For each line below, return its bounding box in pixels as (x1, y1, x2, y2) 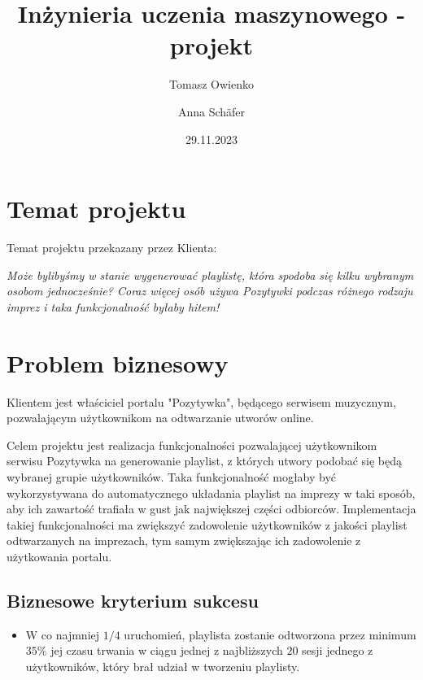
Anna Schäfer (177, 102, 246, 120)
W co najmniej (25, 626, 100, 643)
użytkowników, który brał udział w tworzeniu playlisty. (25, 657, 300, 674)
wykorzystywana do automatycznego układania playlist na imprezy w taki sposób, (7, 484, 416, 501)
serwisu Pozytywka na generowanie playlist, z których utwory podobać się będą (7, 452, 402, 469)
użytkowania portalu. (7, 547, 112, 564)
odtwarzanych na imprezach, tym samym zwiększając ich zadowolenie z (7, 532, 361, 549)
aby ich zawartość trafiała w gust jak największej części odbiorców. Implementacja (7, 500, 416, 517)
